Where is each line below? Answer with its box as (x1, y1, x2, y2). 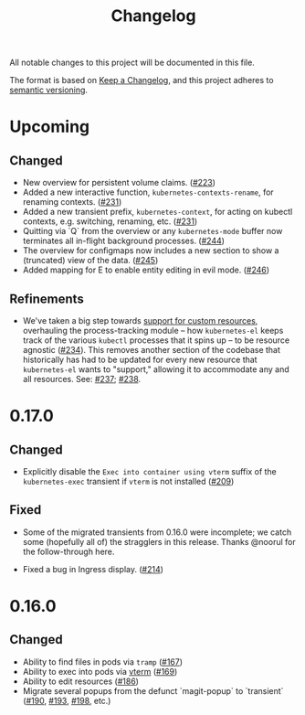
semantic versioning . (9, 84, 89, 96)
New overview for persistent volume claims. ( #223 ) (22, 177, 216, 188)
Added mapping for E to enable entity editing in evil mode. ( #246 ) (22, 264, 270, 275)
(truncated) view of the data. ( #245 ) (22, 255, 159, 266)
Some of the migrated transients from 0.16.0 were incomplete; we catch (22, 527, 292, 538)
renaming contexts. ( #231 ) (22, 197, 122, 208)
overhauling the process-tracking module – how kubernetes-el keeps (22, 325, 284, 336)
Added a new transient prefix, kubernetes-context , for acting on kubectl (22, 207, 293, 218)
